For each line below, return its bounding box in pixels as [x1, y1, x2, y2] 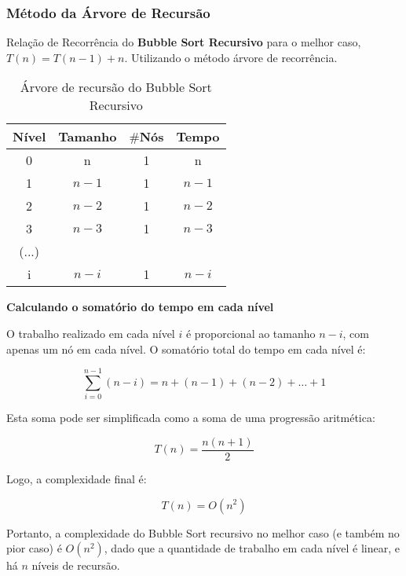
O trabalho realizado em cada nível [6, 325, 175, 341]
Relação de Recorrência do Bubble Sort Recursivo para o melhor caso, [6, 34, 361, 50]
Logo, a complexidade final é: [6, 470, 147, 486]
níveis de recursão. [31, 557, 120, 574]
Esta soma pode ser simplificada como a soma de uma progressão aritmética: [6, 409, 375, 426]
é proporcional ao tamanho [185, 325, 316, 341]
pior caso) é [6, 540, 62, 556]
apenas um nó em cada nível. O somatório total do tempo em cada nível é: [6, 340, 366, 357]
